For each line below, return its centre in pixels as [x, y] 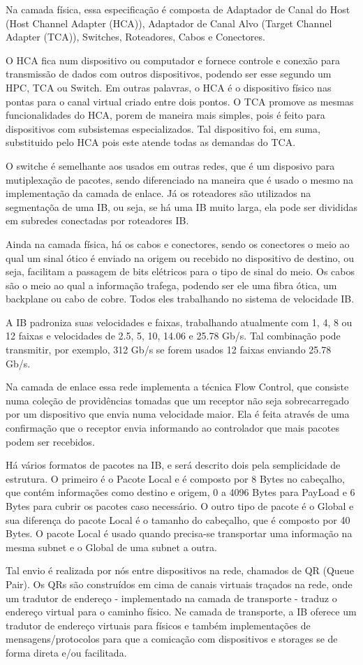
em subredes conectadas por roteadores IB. [97, 220]
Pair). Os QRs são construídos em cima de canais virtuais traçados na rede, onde [179, 584]
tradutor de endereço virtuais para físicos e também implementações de [158, 625]
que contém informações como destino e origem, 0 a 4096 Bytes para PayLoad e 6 [180, 492]
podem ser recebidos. [50, 441]
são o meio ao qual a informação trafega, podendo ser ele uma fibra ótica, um [171, 285]
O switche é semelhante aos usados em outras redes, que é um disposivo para [170, 165]
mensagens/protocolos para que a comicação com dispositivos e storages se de [172, 639]
